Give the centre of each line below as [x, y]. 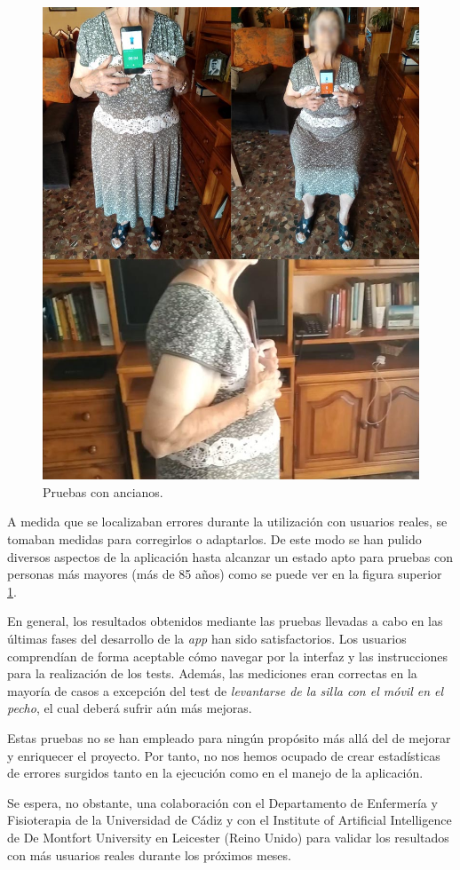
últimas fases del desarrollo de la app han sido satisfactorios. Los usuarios [207, 639]
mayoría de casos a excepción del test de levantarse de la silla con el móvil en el [226, 690]
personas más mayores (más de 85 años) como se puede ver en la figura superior [225, 574]
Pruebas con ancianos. [103, 491]
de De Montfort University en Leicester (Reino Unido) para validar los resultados [228, 837]
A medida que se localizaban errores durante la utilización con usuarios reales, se [227, 522]
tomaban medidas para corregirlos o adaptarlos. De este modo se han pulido [214, 539]
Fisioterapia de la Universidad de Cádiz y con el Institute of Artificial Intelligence [230, 820]
